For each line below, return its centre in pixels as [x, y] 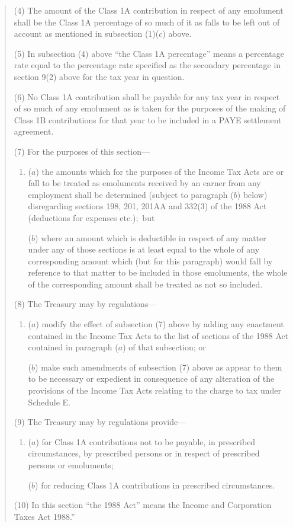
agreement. [34, 131]
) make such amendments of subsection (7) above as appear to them [159, 367]
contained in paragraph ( [73, 347]
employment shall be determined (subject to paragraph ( [131, 194]
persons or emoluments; [71, 465]
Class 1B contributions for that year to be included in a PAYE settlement [148, 119]
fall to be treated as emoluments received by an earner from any [144, 183]
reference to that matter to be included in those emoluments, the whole [158, 272]
